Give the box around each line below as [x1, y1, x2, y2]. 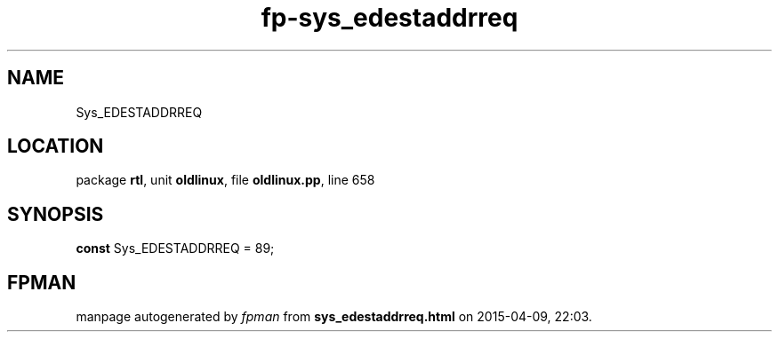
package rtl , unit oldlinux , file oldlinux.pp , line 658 [76, 172, 375, 188]
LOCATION [7, 135, 104, 158]
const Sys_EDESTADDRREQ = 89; [76, 240, 275, 256]
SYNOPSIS [7, 202, 104, 225]
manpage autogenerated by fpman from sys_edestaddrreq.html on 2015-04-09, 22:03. [76, 309, 592, 325]
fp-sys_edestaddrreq [261, 3, 518, 33]
